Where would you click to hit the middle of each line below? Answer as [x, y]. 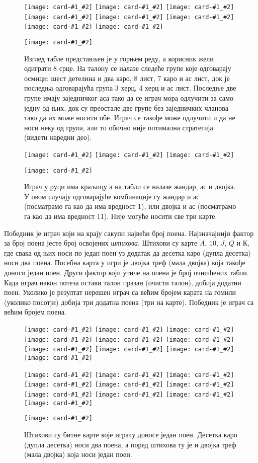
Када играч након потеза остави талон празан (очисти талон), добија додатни [123, 282]
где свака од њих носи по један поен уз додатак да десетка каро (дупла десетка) [127, 252]
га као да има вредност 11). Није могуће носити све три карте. [121, 216]
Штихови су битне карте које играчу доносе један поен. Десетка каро [131, 434]
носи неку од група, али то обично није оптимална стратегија [119, 127]
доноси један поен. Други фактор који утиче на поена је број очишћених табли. [126, 273]
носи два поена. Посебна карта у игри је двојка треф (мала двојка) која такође [125, 262]
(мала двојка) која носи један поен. [78, 454]
